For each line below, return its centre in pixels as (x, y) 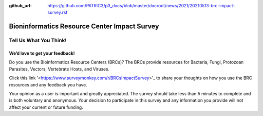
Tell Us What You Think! (38, 40)
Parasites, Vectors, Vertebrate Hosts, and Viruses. (59, 69)
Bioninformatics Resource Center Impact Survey (84, 26)
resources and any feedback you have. (48, 84)
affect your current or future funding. (46, 107)
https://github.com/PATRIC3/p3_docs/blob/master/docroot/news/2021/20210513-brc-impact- (141, 6)
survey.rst (57, 13)
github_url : (20, 6)
